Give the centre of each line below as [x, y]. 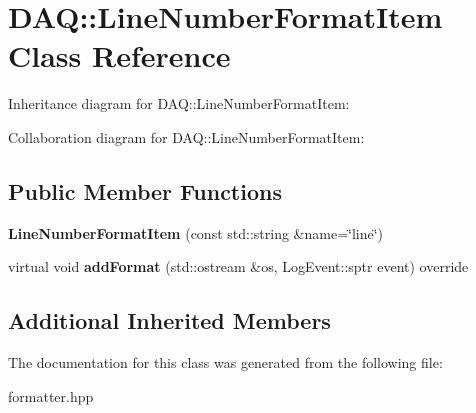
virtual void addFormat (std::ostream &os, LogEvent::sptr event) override [238, 266]
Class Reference [119, 55]
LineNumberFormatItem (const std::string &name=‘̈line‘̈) [196, 232]
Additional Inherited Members [169, 320]
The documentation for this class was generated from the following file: [225, 362]
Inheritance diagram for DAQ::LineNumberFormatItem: [179, 103]
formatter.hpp [51, 395]
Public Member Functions [145, 190]
